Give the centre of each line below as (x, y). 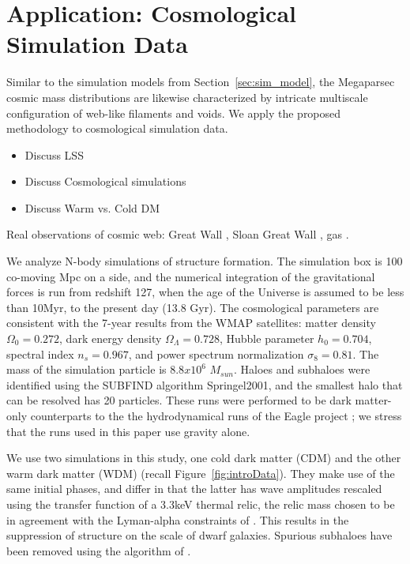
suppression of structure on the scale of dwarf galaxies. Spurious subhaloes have (199, 535)
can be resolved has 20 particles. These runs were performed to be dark (179, 400)
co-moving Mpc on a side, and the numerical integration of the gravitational (191, 276)
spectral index (40, 353)
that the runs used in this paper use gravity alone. (128, 431)
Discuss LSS (54, 154)
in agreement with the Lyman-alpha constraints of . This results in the (178, 519)
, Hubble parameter (267, 338)
